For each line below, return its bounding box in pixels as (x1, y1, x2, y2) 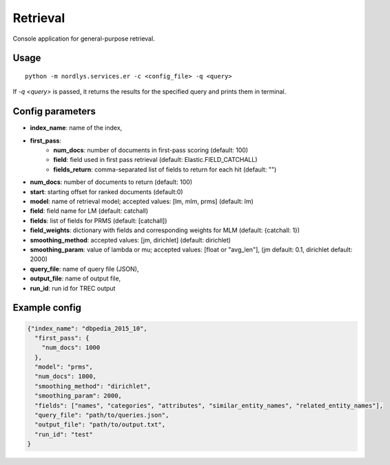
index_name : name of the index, (30, 124, 123, 132)
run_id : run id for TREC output (30, 284, 116, 292)
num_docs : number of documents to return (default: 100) (30, 178, 193, 186)
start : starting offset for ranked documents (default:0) (30, 187, 183, 196)
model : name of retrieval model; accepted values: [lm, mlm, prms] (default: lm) (30, 197, 254, 205)
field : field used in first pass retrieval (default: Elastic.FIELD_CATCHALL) (53, 156, 258, 164)
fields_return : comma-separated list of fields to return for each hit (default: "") (53, 165, 277, 174)
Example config (12, 302, 82, 313)
